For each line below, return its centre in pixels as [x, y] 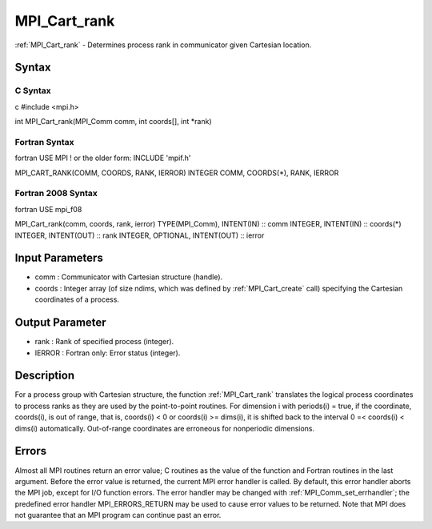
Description [45, 376]
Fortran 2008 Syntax [56, 194]
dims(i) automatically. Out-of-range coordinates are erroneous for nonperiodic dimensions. [165, 428]
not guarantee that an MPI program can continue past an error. [118, 515]
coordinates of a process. [77, 299]
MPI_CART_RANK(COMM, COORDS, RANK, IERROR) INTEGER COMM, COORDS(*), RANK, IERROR [177, 173]
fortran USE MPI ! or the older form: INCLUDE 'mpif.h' [103, 158]
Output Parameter [61, 323]
